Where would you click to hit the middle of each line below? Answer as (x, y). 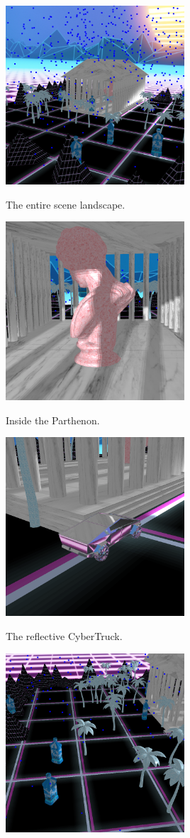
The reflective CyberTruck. (64, 635)
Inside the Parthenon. (53, 420)
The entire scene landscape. (66, 204)
